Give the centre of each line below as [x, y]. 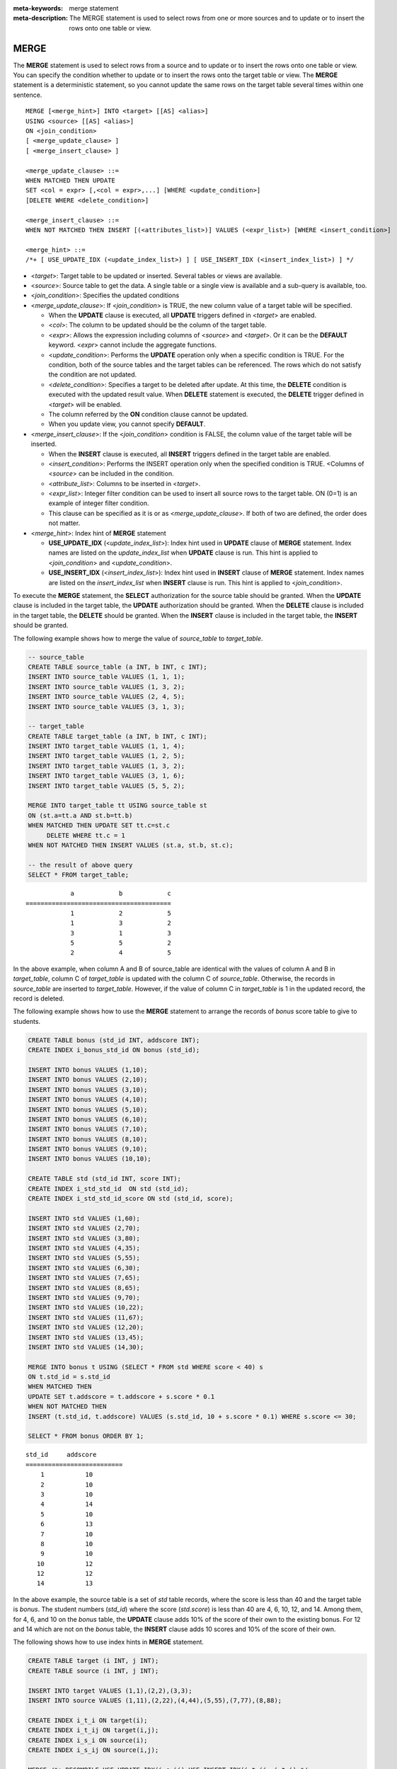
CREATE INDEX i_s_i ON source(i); [88, 1740]
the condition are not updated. [93, 374]
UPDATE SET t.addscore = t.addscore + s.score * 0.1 [121, 1396]
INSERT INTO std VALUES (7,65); [84, 1278]
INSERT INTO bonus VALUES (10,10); [90, 1159]
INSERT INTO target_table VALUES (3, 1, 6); [107, 776]
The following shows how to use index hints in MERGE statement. [109, 1642]
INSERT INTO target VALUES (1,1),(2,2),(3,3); [110, 1690]
